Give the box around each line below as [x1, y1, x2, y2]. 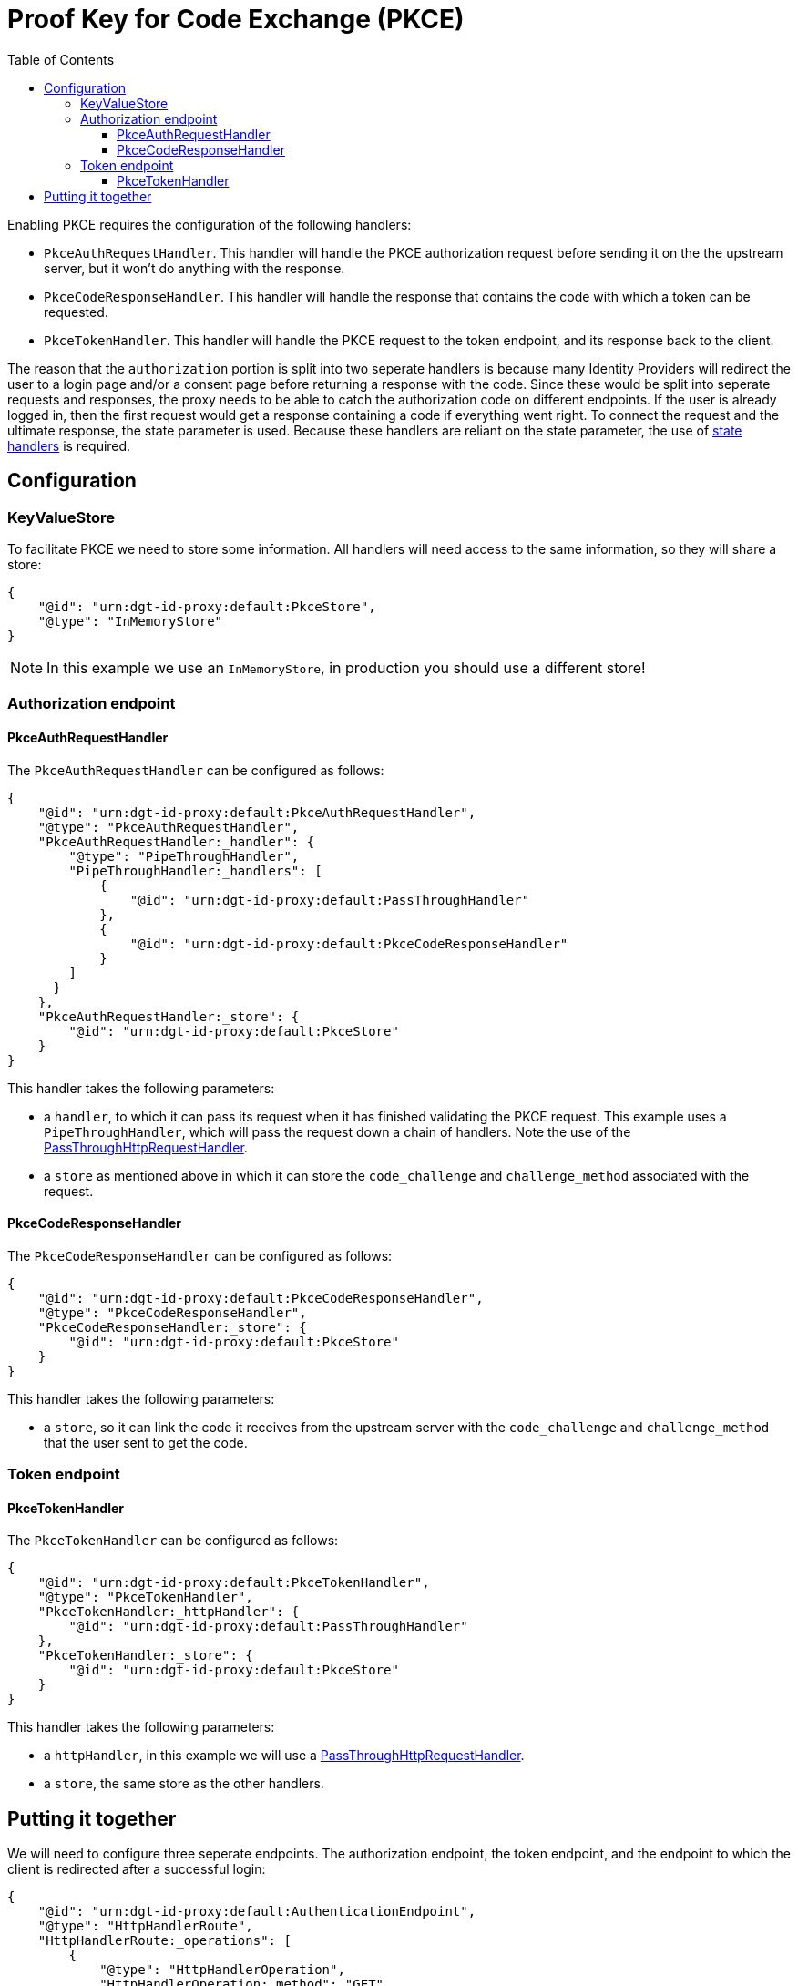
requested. [44, 303, 108, 320]
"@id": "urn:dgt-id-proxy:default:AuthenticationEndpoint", [37, 1904, 476, 1919]
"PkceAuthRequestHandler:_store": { [37, 1008, 300, 1024]
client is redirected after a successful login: [7, 1861, 266, 1878]
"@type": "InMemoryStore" [37, 613, 223, 629]
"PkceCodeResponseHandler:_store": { [37, 1319, 307, 1335]
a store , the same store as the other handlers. [44, 1776, 324, 1792]
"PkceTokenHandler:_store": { [37, 1648, 253, 1664]
